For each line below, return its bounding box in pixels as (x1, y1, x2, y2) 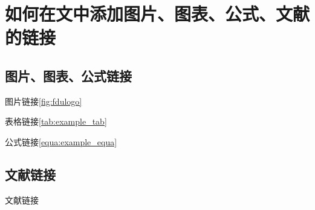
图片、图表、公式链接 (5, 66, 132, 85)
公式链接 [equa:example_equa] (5, 135, 117, 148)
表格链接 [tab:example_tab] (5, 115, 107, 128)
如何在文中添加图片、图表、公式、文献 (5, 1, 310, 26)
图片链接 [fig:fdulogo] (5, 94, 82, 107)
